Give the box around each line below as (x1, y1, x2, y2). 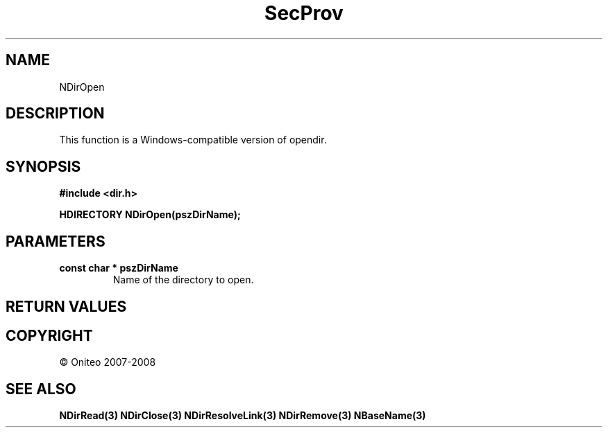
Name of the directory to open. (112, 274, 254, 286)
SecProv (264, 1, 344, 25)
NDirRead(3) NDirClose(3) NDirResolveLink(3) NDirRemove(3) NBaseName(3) (59, 409, 426, 422)
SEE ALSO (6, 380, 76, 398)
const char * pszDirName (59, 262, 178, 274)
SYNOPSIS (6, 157, 81, 175)
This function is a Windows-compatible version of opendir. (59, 134, 327, 146)
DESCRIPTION (6, 105, 105, 123)
